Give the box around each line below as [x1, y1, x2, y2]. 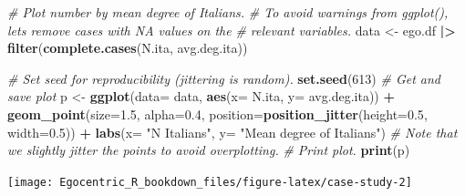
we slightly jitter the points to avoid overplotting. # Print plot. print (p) [7, 140, 410, 160]
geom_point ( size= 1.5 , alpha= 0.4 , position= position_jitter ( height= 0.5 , [7, 104, 428, 123]
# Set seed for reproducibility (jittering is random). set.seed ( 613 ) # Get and [7, 68, 441, 88]
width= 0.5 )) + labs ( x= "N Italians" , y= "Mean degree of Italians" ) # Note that [7, 122, 458, 141]
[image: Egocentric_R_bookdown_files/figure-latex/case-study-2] [7, 175, 412, 189]
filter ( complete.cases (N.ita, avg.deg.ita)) [7, 38, 248, 57]
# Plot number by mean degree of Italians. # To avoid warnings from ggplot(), [7, 3, 449, 21]
